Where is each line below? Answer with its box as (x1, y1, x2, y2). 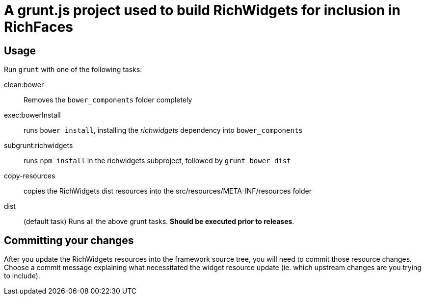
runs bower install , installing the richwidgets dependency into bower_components (24, 126, 303, 135)
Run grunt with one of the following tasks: (4, 65, 142, 74)
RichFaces (4, 19, 73, 35)
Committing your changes (4, 234, 134, 247)
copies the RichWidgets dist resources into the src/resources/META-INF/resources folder (24, 187, 312, 196)
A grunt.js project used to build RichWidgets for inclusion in (4, 2, 400, 19)
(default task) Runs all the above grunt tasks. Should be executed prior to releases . (24, 217, 294, 226)
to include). (4, 272, 40, 280)
